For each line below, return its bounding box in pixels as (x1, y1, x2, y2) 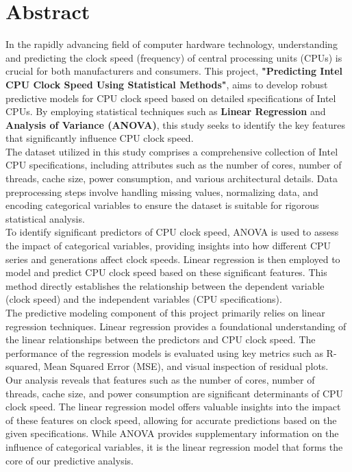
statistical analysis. (5, 211, 85, 225)
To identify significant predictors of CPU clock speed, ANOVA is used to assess (5, 225, 339, 239)
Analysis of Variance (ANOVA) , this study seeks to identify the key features (5, 117, 346, 132)
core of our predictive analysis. (5, 453, 134, 467)
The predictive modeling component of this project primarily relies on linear (5, 306, 325, 319)
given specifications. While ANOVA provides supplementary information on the (5, 426, 339, 440)
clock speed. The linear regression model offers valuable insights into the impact (5, 399, 341, 414)
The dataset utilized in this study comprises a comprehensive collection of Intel (5, 144, 338, 158)
